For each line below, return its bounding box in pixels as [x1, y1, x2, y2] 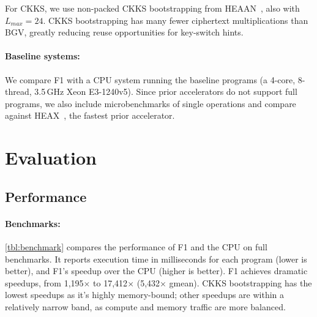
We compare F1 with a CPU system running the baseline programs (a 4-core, [5, 73, 296, 86]
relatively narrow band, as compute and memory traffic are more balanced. [5, 300, 286, 313]
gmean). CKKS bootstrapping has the [169, 276, 312, 289]
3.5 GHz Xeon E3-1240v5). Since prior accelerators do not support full [34, 85, 297, 98]
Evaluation [5, 145, 97, 170]
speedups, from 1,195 [5, 276, 84, 289]
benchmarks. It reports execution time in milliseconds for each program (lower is [5, 252, 307, 265]
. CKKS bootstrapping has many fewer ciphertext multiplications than [43, 13, 308, 26]
